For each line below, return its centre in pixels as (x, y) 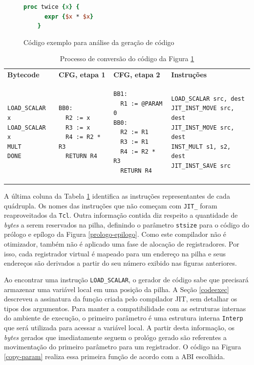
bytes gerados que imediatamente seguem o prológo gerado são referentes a (115, 337)
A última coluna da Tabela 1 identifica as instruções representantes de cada (117, 195)
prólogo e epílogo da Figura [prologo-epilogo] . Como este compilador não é (115, 234)
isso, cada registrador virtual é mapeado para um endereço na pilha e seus (115, 253)
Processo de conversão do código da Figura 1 (127, 58)
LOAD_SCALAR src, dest (208, 99)
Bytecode (23, 75)
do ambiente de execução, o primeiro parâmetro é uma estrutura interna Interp (124, 318)
